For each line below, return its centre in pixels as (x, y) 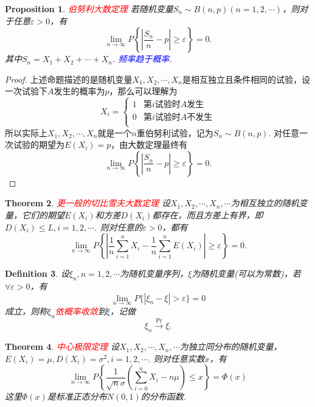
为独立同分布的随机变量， (231, 346)
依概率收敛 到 (81, 311)
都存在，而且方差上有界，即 (208, 214)
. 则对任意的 (119, 227)
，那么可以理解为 (143, 91)
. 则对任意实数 (176, 358)
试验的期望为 (39, 144)
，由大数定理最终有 (149, 144)
